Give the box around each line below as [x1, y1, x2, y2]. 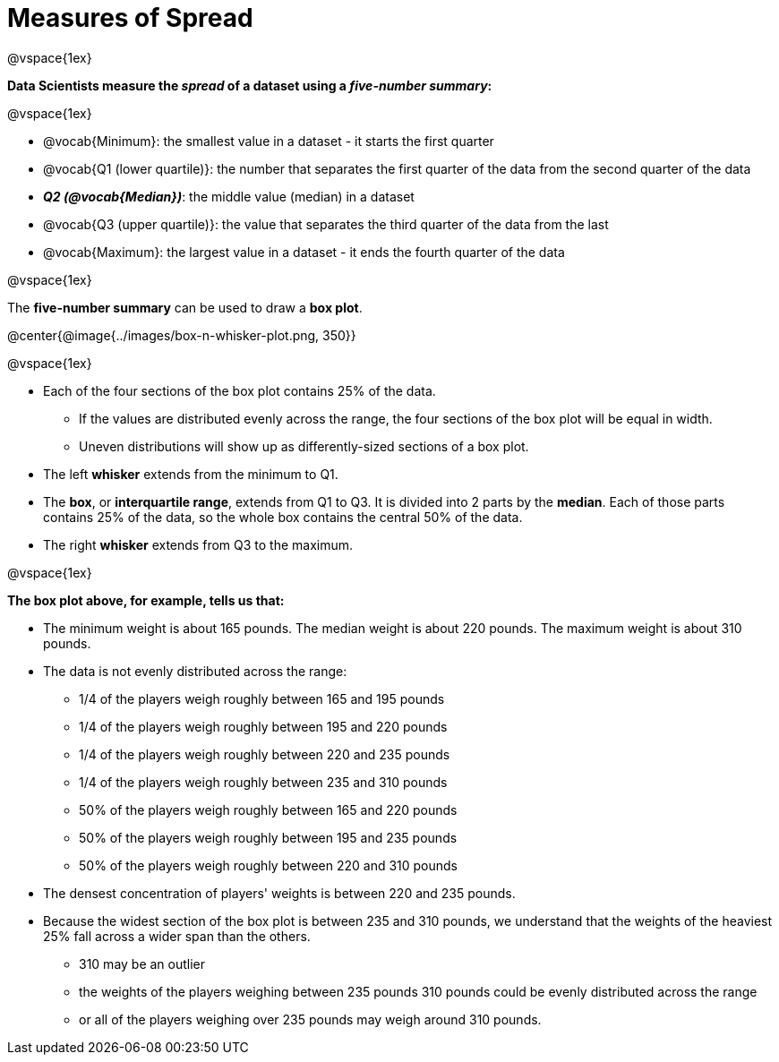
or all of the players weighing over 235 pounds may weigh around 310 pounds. [79, 1011, 542, 1027]
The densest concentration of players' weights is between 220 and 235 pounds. [43, 885, 516, 901]
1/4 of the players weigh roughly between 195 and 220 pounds [79, 718, 448, 734]
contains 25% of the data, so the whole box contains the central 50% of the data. [43, 509, 523, 525]
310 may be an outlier [79, 955, 206, 972]
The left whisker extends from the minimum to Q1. [43, 466, 338, 482]
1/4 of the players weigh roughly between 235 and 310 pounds [79, 774, 448, 790]
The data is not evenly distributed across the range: [43, 663, 347, 679]
